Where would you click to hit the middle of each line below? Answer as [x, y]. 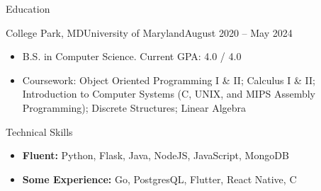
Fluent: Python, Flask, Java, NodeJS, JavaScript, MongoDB [156, 155]
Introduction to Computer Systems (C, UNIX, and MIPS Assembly [169, 94]
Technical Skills [39, 131]
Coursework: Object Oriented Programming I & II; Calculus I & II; [169, 80]
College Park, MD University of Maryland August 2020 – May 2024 [149, 32]
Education [28, 8]
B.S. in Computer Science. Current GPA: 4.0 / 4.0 [132, 56]
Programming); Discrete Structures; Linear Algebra [134, 107]
